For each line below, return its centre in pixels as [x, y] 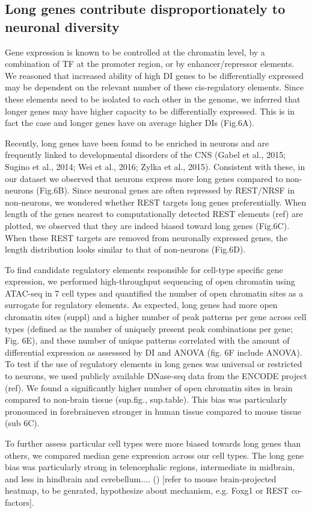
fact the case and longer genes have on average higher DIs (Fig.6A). [130, 123]
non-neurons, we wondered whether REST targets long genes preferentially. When [156, 202]
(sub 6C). [22, 423]
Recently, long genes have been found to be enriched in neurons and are [137, 143]
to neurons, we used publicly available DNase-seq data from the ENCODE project [156, 376]
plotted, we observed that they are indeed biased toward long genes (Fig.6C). [147, 225]
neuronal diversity [62, 26]
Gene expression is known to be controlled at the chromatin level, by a [135, 52]
